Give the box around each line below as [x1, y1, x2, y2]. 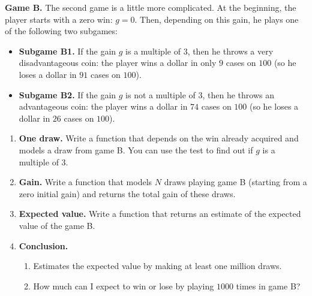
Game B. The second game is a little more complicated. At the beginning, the [5, 1, 296, 13]
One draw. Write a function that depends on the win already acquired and [19, 132, 299, 144]
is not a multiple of [125, 88, 196, 101]
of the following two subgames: [5, 25, 118, 37]
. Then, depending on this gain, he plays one [134, 13, 299, 25]
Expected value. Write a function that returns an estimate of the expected [19, 207, 301, 220]
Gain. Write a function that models [19, 176, 152, 188]
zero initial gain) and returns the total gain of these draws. [19, 187, 236, 200]
